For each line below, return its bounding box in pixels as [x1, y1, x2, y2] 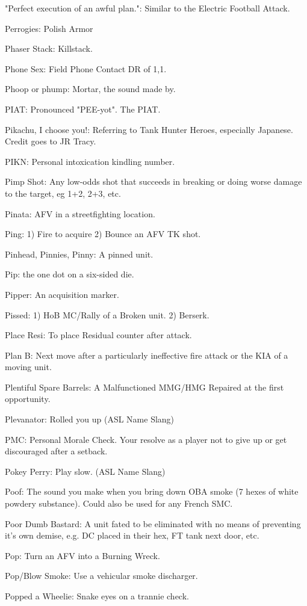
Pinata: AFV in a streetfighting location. [5, 207, 155, 220]
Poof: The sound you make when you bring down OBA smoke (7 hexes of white [5, 485, 299, 498]
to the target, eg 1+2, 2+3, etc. [5, 187, 121, 199]
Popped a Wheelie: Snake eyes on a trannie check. [5, 590, 189, 602]
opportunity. [5, 392, 51, 405]
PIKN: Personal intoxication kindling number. [5, 155, 175, 167]
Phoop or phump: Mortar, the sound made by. [5, 82, 176, 95]
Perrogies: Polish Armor [5, 22, 93, 34]
